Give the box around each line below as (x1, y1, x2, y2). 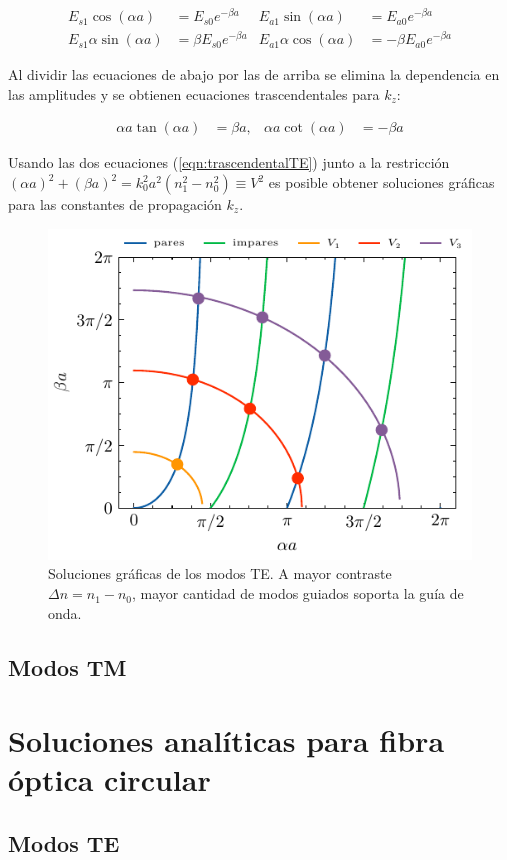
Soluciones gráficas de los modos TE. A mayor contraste (48, 563, 392, 584)
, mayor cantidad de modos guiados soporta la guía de (132, 583, 464, 604)
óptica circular (8, 759, 211, 800)
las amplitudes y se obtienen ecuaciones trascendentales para (8, 83, 380, 104)
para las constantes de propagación (8, 194, 222, 215)
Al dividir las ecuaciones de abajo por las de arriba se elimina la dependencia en (8, 64, 500, 85)
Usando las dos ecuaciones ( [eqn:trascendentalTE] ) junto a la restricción (8, 152, 450, 173)
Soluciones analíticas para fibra (8, 720, 445, 761)
